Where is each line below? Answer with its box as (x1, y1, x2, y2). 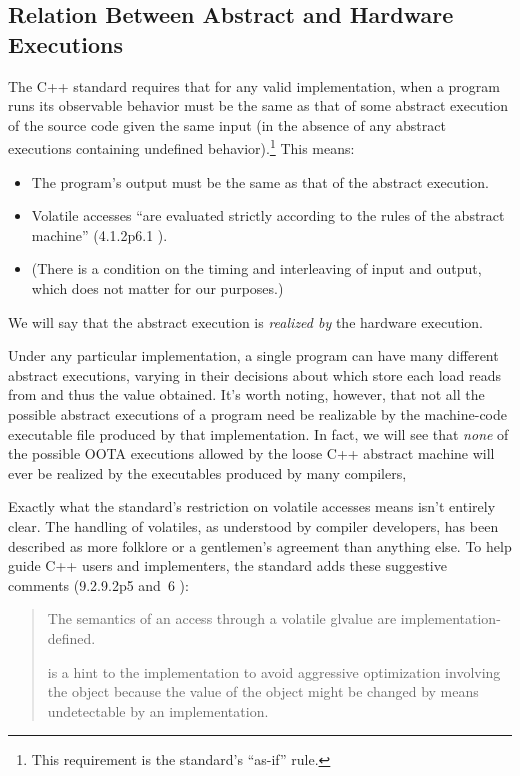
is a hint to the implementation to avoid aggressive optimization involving (47, 661, 501, 682)
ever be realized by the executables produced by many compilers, (8, 462, 407, 483)
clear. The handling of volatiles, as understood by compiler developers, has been (8, 515, 499, 536)
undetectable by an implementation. (47, 700, 269, 721)
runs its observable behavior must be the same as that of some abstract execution (8, 95, 509, 116)
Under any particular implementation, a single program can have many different (8, 345, 499, 366)
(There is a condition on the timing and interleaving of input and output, (31, 258, 482, 279)
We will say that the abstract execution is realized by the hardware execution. (8, 311, 483, 332)
